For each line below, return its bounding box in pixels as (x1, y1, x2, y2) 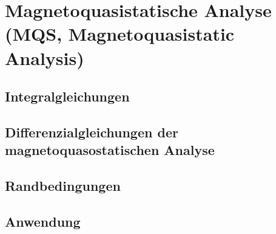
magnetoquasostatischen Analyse (5, 140, 215, 159)
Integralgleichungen (5, 87, 130, 106)
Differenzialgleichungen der (5, 122, 178, 141)
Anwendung (5, 212, 81, 230)
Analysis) (5, 45, 84, 70)
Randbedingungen (5, 176, 121, 195)
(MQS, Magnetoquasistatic (5, 21, 235, 46)
